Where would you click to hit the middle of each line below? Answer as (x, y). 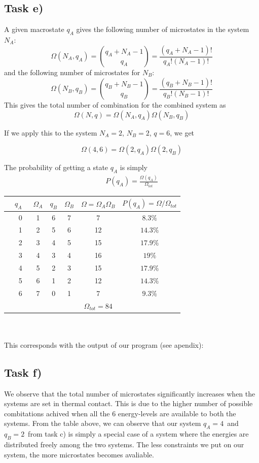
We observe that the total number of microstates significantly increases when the (130, 393)
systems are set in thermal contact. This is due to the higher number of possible (128, 403)
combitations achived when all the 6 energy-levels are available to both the (120, 413)
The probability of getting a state (56, 167)
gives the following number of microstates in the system (163, 29)
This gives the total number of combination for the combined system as (115, 105)
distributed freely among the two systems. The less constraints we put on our (124, 444)
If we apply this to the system (51, 132)
